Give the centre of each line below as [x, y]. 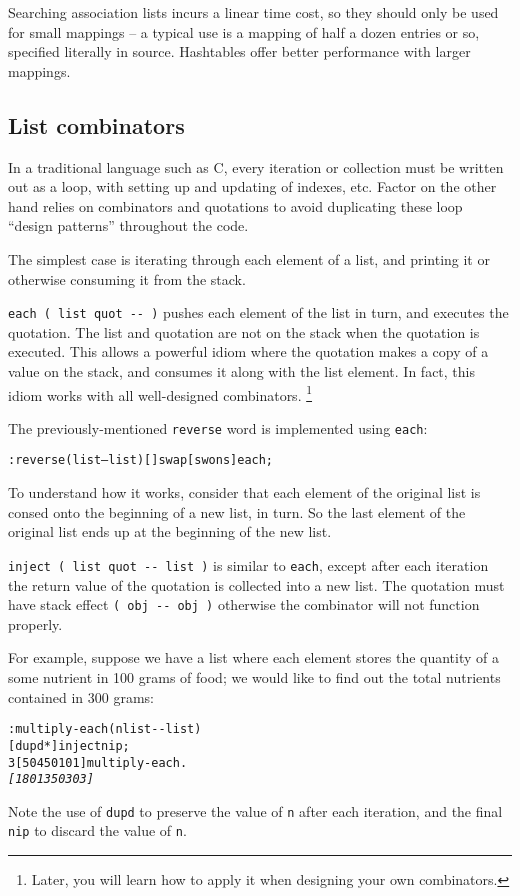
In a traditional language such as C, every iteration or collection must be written [256, 166]
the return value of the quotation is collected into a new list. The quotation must [256, 584]
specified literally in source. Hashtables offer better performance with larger [239, 51]
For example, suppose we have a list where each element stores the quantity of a [254, 657]
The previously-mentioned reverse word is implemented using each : [218, 427]
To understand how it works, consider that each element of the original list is [244, 492]
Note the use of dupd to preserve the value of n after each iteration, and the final [255, 810]
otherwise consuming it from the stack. [127, 278]
